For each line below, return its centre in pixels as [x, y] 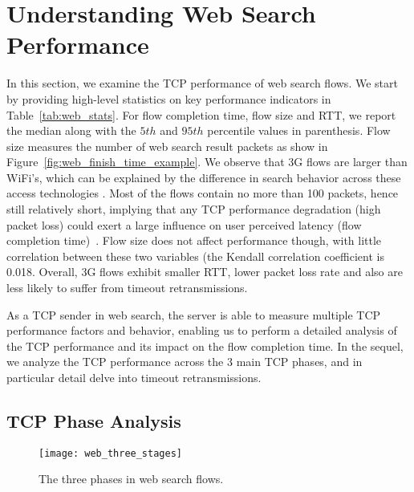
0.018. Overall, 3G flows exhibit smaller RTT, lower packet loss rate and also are [205, 272]
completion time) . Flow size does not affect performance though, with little [194, 240]
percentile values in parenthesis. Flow [299, 130]
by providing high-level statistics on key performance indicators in [169, 98]
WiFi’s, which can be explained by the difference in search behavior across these [204, 177]
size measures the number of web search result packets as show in [167, 146]
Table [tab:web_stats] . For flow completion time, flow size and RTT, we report [201, 114]
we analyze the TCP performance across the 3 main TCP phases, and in [185, 362]
